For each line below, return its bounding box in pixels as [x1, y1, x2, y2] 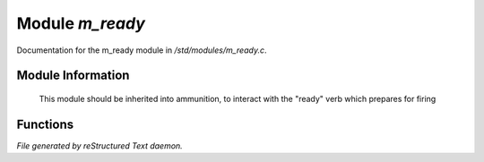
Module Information [16, 68, 130, 83]
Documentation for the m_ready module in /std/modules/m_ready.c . [16, 45, 267, 55]
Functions [16, 116, 74, 132]
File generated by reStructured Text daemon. [16, 140, 183, 151]
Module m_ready [16, 13, 145, 33]
